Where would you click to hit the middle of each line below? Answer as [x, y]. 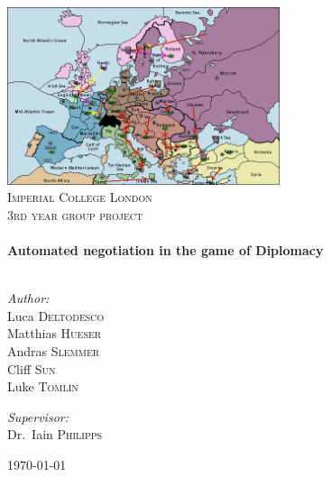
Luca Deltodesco [56, 315]
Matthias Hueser [55, 333]
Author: [28, 298]
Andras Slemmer [54, 350]
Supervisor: [38, 416]
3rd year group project [75, 214]
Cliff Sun [32, 368]
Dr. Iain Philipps [55, 434]
